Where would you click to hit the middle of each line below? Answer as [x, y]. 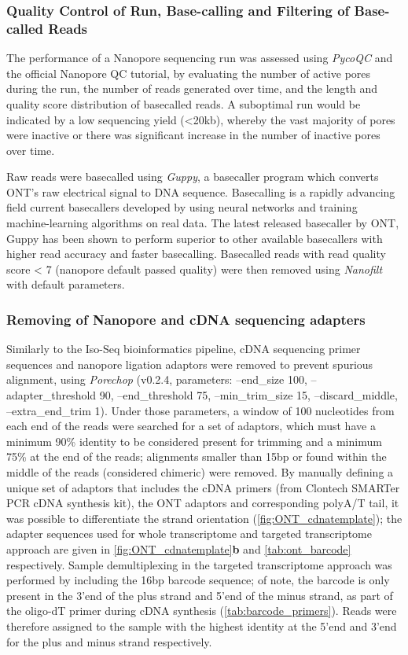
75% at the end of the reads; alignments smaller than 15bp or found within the [197, 456]
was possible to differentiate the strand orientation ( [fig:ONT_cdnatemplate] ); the [204, 518]
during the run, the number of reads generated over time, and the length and [192, 88]
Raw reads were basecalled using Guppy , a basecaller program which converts [193, 177]
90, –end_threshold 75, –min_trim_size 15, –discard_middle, [248, 395]
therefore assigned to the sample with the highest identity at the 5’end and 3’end [202, 626]
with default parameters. [66, 284]
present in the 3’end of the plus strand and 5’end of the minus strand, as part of [200, 595]
